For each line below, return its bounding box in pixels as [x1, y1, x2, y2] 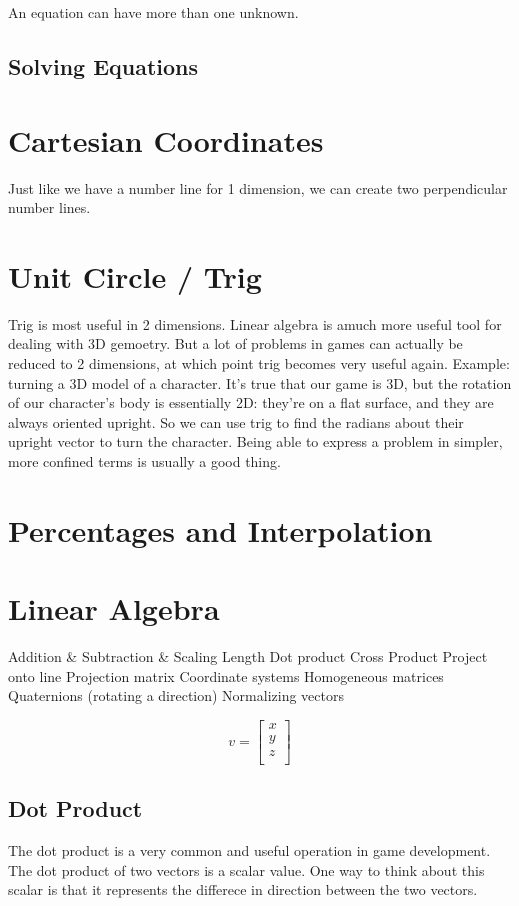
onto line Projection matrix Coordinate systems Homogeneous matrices [8, 665, 444, 686]
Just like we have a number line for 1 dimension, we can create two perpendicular [8, 177, 508, 198]
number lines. [8, 197, 91, 218]
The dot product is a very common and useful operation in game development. [8, 840, 491, 861]
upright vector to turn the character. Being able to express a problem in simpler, [8, 431, 503, 452]
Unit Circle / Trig [8, 255, 262, 296]
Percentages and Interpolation [8, 509, 433, 550]
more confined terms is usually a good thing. [8, 450, 281, 471]
